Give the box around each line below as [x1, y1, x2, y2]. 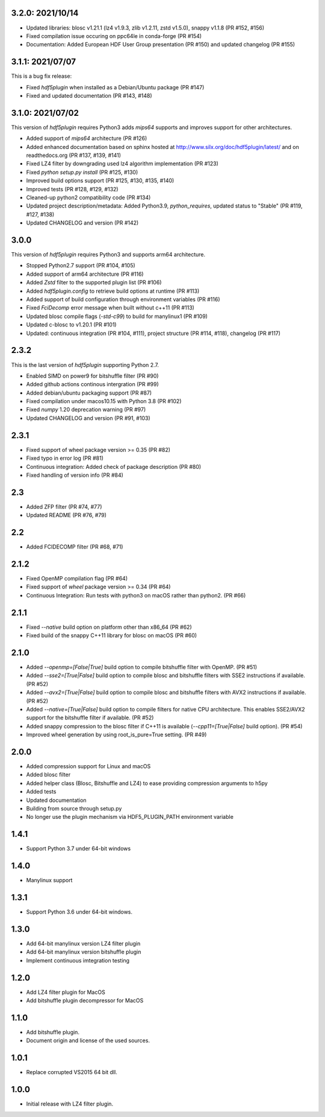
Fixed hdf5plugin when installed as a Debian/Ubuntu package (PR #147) [26, 83, 205, 91]
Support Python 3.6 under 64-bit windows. [26, 908, 132, 915]
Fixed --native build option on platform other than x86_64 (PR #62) [26, 623, 192, 631]
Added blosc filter [26, 771, 71, 778]
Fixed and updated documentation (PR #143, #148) [26, 92, 152, 99]
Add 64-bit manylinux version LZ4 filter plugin [26, 940, 141, 947]
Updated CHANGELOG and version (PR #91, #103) [26, 414, 150, 422]
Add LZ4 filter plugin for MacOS [26, 988, 105, 996]
